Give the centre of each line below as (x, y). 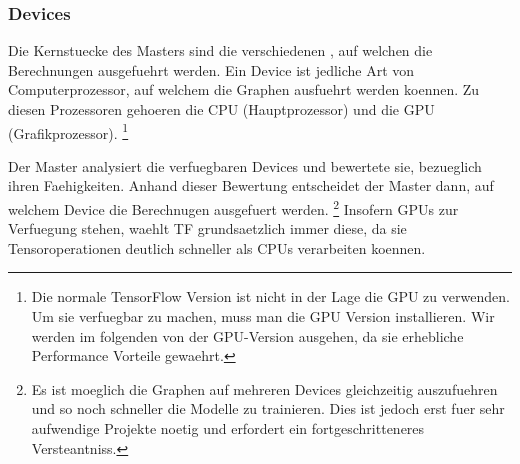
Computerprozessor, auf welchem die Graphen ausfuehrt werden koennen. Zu (244, 89)
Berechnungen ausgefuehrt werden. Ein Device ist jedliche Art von (211, 69)
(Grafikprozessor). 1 (68, 131)
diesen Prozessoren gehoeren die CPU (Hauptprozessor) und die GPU (221, 109)
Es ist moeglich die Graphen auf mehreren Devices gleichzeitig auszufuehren (264, 388)
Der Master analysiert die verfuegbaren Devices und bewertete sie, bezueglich (245, 165)
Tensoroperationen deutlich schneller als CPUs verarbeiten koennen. (217, 247)
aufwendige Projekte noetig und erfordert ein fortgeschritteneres (228, 428)
